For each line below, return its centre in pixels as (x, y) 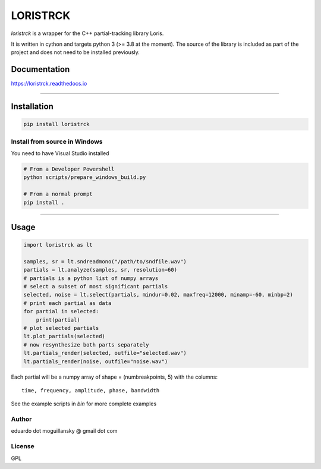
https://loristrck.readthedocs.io (49, 84)
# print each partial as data (67, 303)
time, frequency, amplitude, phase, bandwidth (91, 390)
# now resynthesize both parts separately (86, 344)
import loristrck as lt (58, 245)
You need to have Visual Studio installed (60, 153)
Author (21, 419)
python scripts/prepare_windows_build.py (85, 177)
